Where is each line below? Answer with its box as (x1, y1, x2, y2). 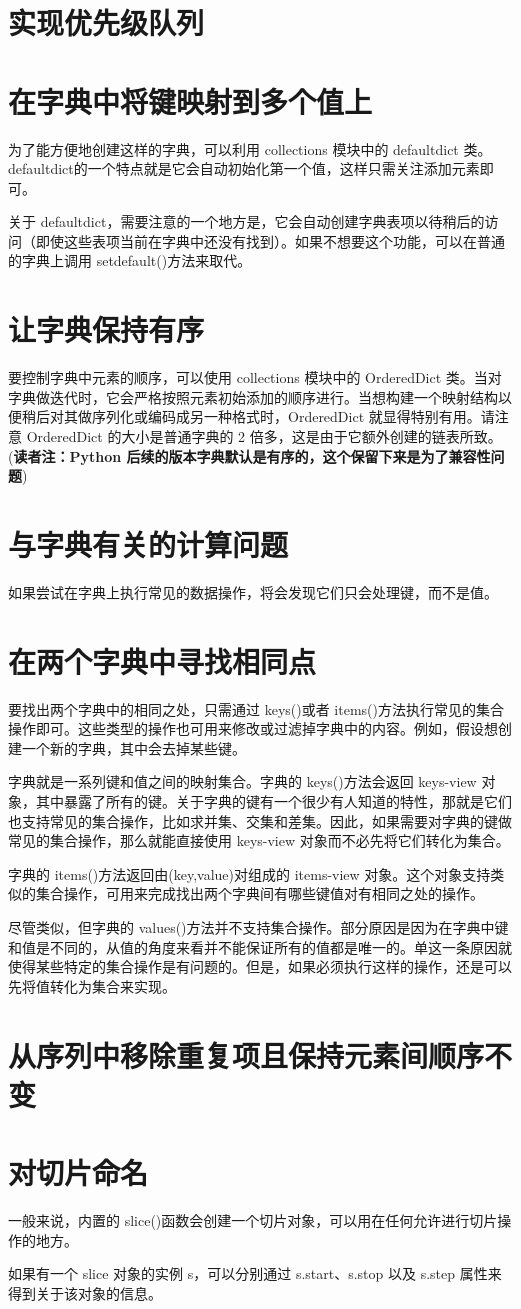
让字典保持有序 (8, 309, 205, 350)
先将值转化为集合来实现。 (8, 975, 176, 996)
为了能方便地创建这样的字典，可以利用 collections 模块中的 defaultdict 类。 (8, 138, 492, 159)
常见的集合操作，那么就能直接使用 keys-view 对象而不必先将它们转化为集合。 (8, 830, 510, 851)
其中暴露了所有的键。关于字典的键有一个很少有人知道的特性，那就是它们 (35, 790, 512, 811)
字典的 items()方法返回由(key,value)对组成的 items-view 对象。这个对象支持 (8, 863, 491, 884)
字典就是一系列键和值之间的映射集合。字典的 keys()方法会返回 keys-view (8, 771, 477, 792)
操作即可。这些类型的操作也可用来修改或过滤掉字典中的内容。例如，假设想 (8, 718, 498, 739)
